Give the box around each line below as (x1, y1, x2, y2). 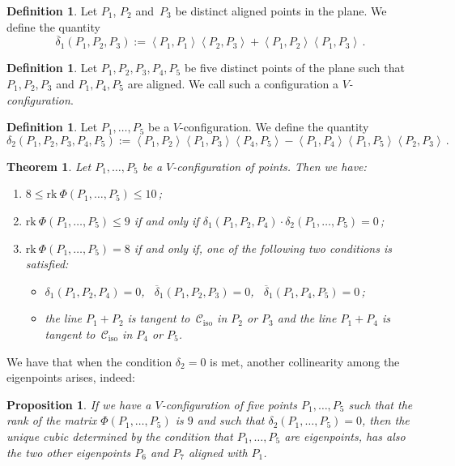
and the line (277, 310, 337, 327)
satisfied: (25, 255, 69, 272)
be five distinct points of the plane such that (184, 59, 405, 76)
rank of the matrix (6, 412, 97, 429)
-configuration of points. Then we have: (172, 157, 367, 174)
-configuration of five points (161, 395, 297, 413)
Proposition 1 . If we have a (6, 395, 151, 413)
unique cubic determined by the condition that (6, 427, 233, 444)
